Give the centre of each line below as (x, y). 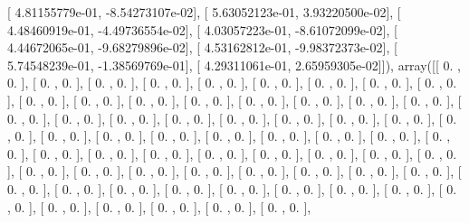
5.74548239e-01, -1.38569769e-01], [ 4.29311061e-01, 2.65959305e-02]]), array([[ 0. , (234, 65)
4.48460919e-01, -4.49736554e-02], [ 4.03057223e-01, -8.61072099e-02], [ (202, 29)
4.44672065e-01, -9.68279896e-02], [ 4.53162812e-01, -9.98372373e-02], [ (202, 47)
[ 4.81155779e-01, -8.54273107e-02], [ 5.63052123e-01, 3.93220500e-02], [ (204, 12)
